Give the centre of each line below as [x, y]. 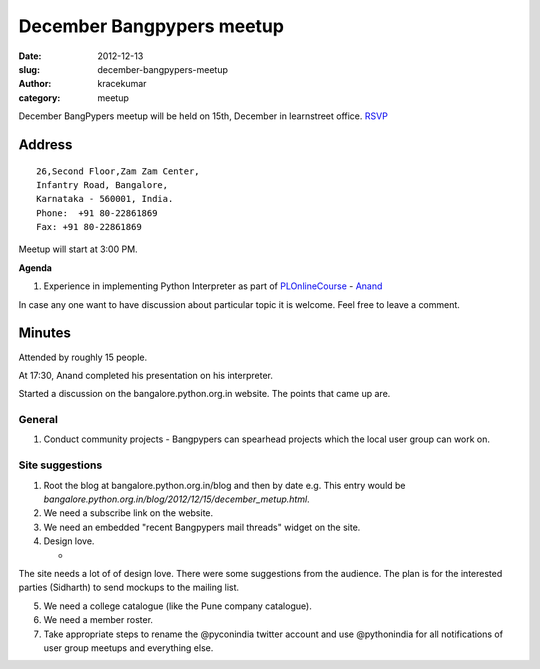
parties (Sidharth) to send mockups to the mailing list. [129, 587]
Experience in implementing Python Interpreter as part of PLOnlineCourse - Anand [213, 286]
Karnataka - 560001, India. [105, 199]
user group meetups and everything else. [128, 647]
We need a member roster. [98, 620]
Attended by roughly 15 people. [83, 357]
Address [45, 144]
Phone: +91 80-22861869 [97, 213]
